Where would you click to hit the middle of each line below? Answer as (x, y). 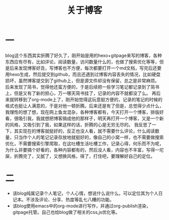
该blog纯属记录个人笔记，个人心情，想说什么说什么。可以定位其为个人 (85, 193)
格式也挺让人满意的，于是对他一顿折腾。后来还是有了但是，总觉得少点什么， (84, 106)
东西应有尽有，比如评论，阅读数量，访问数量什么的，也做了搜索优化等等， (82, 61)
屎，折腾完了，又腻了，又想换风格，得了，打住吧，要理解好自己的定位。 (80, 156)
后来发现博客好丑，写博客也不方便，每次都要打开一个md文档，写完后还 (83, 68)
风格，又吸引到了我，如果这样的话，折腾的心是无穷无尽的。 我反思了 (80, 124)
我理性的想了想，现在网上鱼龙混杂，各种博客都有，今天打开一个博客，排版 (82, 112)
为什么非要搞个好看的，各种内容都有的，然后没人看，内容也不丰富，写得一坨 (84, 150)
